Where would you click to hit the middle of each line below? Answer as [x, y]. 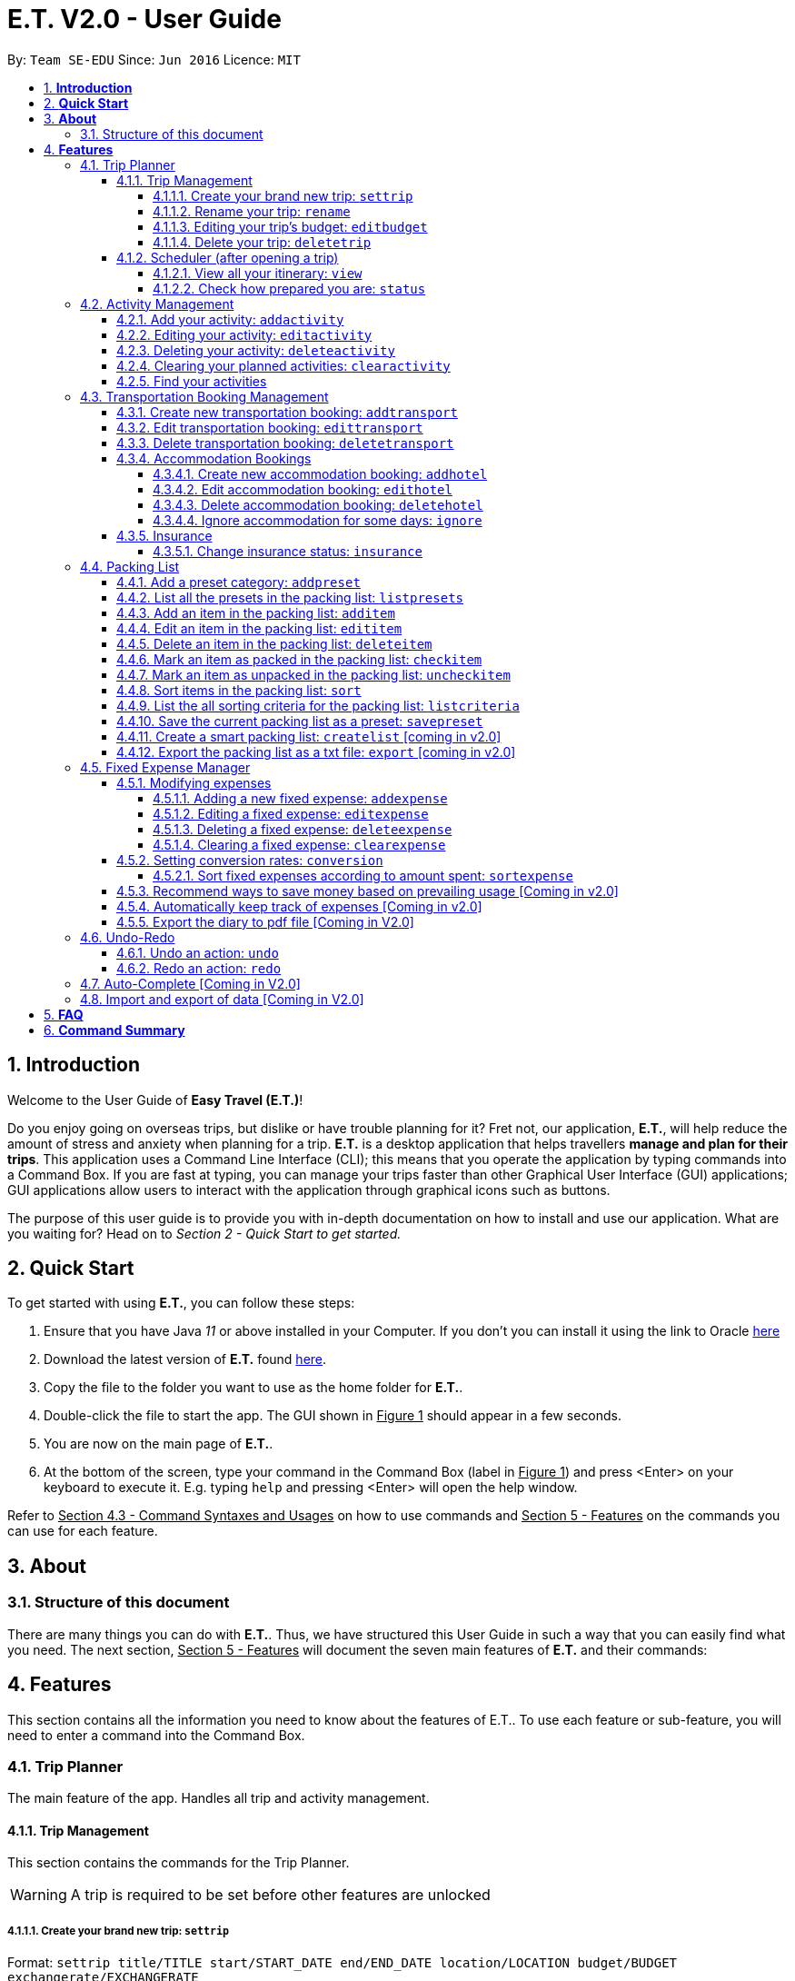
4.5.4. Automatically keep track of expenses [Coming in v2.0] [299, 906]
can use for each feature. [83, 1531]
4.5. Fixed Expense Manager [165, 767]
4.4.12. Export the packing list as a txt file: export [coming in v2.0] [316, 752]
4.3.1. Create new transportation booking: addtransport [287, 412]
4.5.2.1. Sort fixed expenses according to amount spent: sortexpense [363, 875]
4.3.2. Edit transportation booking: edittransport [270, 427]
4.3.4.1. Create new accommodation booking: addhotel [320, 473]
